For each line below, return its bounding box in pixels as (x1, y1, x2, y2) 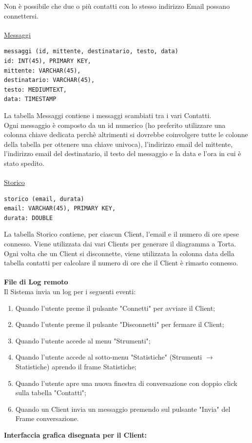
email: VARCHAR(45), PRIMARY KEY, (4, 205, 116, 212)
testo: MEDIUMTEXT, (4, 86, 67, 93)
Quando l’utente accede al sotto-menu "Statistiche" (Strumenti (15, 352, 202, 362)
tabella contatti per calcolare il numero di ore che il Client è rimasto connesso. (4, 258, 238, 268)
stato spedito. (4, 158, 44, 168)
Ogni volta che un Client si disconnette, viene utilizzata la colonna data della (4, 248, 234, 258)
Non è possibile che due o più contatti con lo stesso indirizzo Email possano (4, 1, 230, 11)
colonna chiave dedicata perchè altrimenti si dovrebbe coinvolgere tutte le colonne (4, 129, 248, 140)
